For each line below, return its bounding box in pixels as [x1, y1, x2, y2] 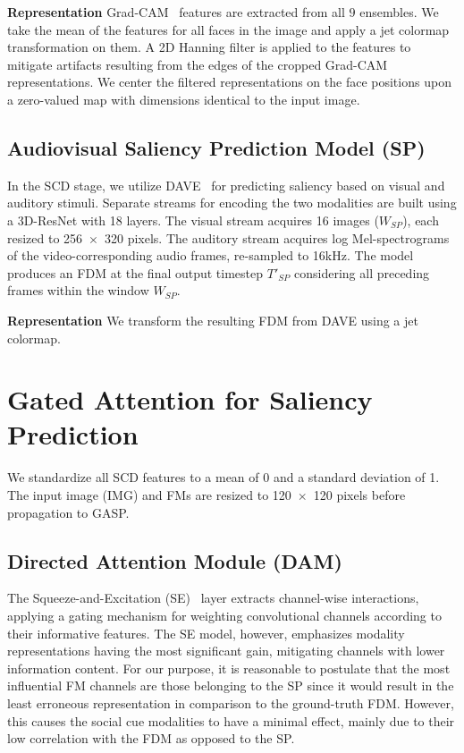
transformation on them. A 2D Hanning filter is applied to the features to [7, 38, 411, 56]
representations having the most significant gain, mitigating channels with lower [7, 641, 445, 660]
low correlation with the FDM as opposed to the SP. [7, 729, 295, 748]
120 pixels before [313, 486, 406, 504]
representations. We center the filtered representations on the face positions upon [7, 72, 451, 91]
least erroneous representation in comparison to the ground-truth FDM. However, [7, 693, 454, 712]
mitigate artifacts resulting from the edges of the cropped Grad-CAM [7, 55, 388, 73]
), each [402, 210, 439, 229]
